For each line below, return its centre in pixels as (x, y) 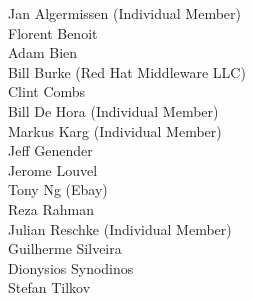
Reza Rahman (51, 208)
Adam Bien (43, 52)
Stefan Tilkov (49, 287)
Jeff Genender (50, 150)
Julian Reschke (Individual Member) (120, 228)
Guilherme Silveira (65, 248)
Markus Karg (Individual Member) (115, 130)
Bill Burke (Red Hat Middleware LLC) (127, 71)
